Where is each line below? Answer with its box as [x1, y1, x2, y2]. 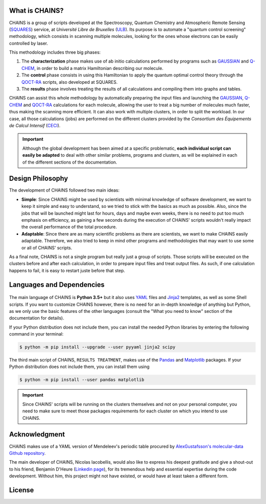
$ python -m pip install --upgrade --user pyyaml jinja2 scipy [19, 344, 176, 350]
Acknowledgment [9, 430, 65, 438]
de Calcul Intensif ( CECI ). [9, 122, 61, 128]
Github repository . [9, 450, 46, 456]
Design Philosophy [9, 174, 68, 183]
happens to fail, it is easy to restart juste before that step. [9, 268, 125, 273]
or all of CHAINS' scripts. [21, 244, 72, 251]
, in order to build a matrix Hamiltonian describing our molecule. [34, 65, 164, 71]
